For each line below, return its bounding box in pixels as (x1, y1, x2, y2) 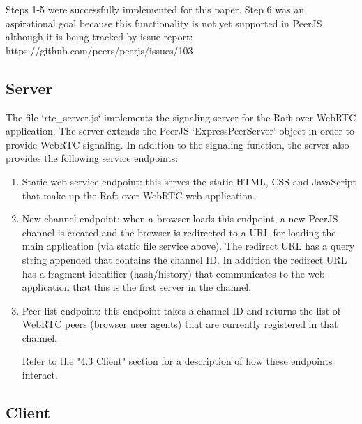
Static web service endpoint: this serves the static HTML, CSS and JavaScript (22, 174, 357, 188)
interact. (22, 368, 58, 382)
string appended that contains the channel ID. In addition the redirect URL (22, 252, 347, 266)
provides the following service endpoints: (6, 151, 179, 165)
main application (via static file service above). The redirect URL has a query (22, 238, 355, 253)
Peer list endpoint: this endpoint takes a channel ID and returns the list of (22, 303, 341, 317)
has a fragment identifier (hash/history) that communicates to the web (22, 266, 325, 280)
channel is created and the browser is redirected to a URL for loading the (22, 225, 336, 239)
